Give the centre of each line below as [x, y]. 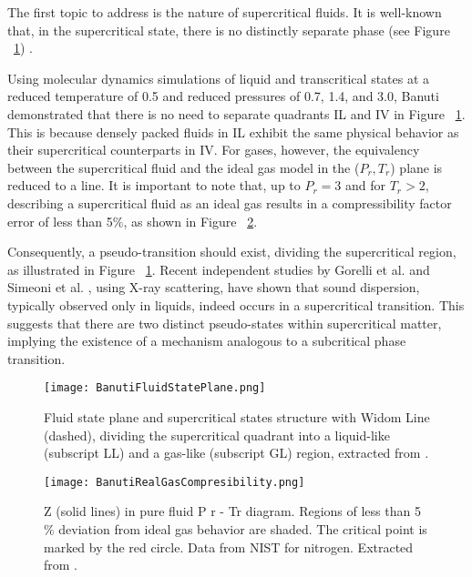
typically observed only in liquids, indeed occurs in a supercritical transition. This [236, 304]
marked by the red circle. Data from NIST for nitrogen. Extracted [229, 547]
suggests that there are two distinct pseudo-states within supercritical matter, [225, 323]
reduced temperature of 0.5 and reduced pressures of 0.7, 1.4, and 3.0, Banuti [223, 96]
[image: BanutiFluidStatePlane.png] [155, 388]
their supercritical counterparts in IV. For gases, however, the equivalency [214, 150]
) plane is [416, 167]
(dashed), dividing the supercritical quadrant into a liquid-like [217, 435]
